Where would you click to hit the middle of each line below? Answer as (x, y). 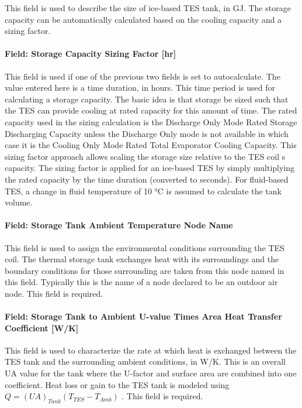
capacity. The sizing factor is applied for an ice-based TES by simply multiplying (150, 168)
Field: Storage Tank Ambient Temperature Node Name (119, 225)
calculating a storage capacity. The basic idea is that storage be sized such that (147, 99)
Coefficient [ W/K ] (42, 328)
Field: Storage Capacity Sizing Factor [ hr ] (91, 54)
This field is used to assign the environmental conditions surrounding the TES (145, 247)
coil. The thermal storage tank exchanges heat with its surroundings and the (142, 259)
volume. (19, 202)
